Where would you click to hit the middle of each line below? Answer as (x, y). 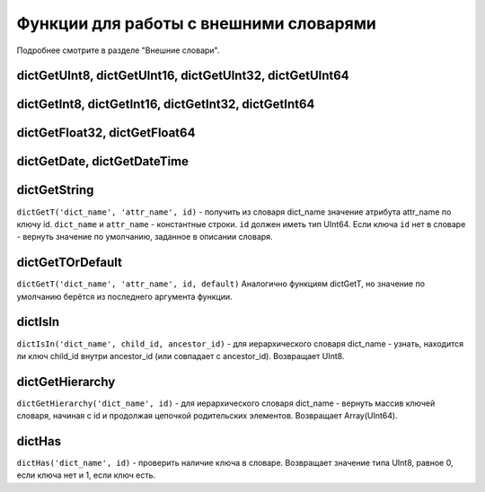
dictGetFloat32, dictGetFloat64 (106, 133)
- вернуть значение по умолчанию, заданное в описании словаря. (145, 237)
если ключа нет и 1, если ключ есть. (86, 475)
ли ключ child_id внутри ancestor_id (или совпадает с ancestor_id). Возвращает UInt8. (181, 356)
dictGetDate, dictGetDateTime (102, 162)
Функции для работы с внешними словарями (197, 23)
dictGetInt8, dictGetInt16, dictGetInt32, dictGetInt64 (166, 105)
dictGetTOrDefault (70, 263)
